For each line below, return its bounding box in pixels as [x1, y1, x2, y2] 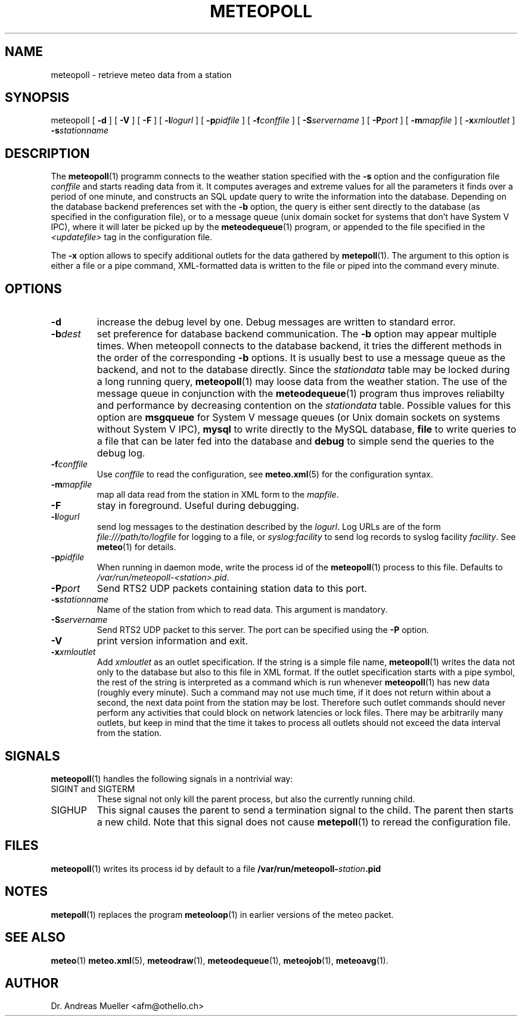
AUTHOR [5, 975, 59, 991]
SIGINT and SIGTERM [51, 783, 135, 794]
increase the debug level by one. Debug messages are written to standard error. [97, 316, 456, 328]
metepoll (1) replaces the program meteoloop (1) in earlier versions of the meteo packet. [51, 909, 394, 920]
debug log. [97, 447, 145, 460]
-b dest [51, 328, 81, 340]
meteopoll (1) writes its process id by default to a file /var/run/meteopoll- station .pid [51, 863, 381, 874]
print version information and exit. [97, 635, 248, 647]
